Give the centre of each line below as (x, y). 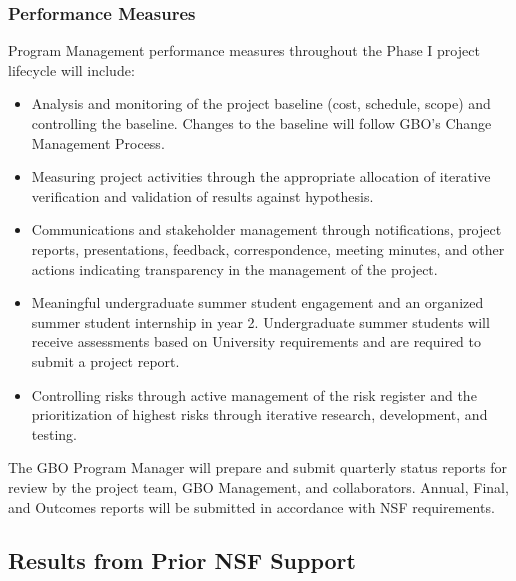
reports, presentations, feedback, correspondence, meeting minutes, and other (268, 248)
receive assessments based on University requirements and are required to (256, 341)
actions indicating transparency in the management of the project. (234, 268)
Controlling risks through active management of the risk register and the (254, 394)
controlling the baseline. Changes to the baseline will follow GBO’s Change (261, 123)
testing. (54, 433)
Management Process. (98, 142)
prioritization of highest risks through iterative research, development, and (259, 414)
